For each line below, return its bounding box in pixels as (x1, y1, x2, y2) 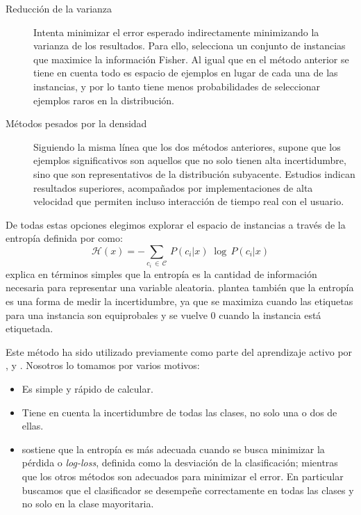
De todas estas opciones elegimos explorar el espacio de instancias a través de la (6, 217, 346, 231)
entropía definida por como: (6, 231, 123, 245)
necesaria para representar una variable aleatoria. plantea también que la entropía (6, 280, 354, 295)
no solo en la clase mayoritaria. (22, 496, 154, 511)
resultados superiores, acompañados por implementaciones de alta (33, 180, 313, 195)
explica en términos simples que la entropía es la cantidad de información (6, 266, 317, 281)
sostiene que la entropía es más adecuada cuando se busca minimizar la (22, 441, 325, 456)
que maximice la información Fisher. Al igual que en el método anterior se (33, 51, 349, 66)
